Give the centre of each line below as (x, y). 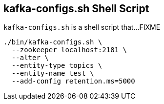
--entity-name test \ (53, 73)
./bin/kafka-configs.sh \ (53, 42)
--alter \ (30, 58)
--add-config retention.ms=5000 (73, 81)
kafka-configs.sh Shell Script (76, 9)
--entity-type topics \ (57, 66)
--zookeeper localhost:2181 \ (69, 50)
